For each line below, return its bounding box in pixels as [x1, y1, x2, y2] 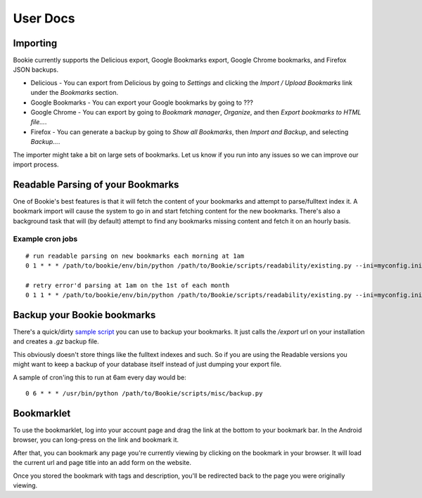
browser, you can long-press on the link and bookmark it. [13, 435, 179, 444]
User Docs [13, 11, 75, 26]
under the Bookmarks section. [30, 89, 119, 97]
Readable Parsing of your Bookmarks [13, 178, 179, 190]
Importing [13, 37, 58, 49]
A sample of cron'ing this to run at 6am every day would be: [13, 373, 186, 381]
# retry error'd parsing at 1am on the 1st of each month [25, 281, 230, 289]
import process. [13, 160, 59, 169]
